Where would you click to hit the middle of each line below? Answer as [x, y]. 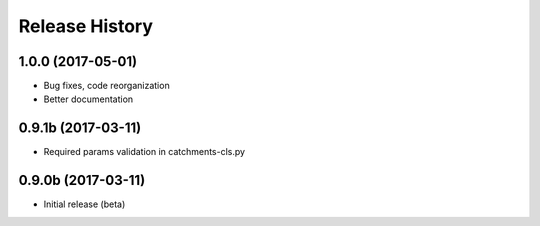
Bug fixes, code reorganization [106, 86]
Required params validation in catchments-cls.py [144, 152]
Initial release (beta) [84, 204]
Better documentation [88, 99]
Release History [86, 26]
